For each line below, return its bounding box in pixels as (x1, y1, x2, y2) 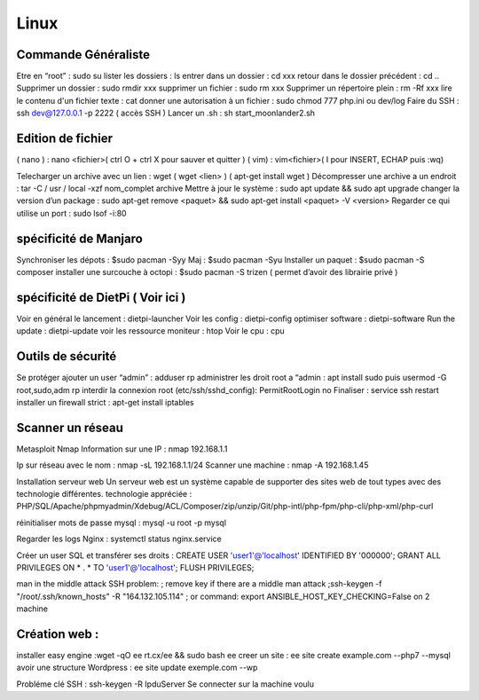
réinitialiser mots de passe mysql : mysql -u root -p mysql (16, 517, 226, 528)
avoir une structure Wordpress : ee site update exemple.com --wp (16, 662, 258, 673)
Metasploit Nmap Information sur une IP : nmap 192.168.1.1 (16, 444, 228, 454)
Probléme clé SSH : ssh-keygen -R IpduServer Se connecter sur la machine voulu (16, 679, 315, 689)
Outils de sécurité (16, 349, 117, 364)
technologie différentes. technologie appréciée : (16, 489, 192, 499)
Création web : (16, 626, 99, 641)
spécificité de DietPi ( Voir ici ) (16, 289, 186, 305)
